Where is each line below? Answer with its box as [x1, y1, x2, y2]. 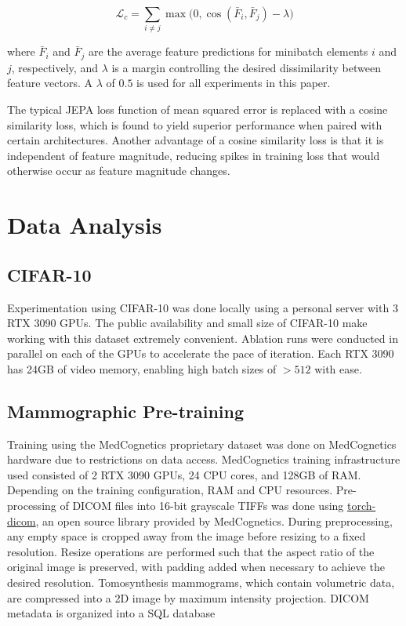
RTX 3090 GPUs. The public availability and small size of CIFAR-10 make [7, 315, 368, 331]
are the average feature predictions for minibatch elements [89, 43, 368, 60]
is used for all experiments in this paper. [136, 75, 331, 91]
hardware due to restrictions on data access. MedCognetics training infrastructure [7, 451, 401, 468]
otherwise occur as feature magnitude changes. [7, 162, 230, 179]
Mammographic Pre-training [7, 399, 245, 423]
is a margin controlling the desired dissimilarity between [111, 59, 381, 75]
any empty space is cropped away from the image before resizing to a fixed [7, 528, 366, 544]
